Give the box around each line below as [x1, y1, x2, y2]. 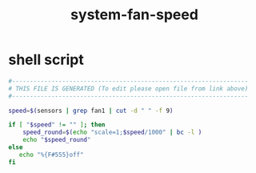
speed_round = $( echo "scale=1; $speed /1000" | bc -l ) [22, 128, 202, 137]
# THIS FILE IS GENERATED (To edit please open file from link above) [8, 84, 249, 93]
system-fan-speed [70, 6, 198, 24]
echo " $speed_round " [22, 136, 91, 144]
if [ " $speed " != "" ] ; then [8, 121, 106, 129]
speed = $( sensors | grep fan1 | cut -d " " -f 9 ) [8, 107, 174, 115]
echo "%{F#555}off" [18, 151, 84, 159]
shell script [8, 50, 84, 69]
